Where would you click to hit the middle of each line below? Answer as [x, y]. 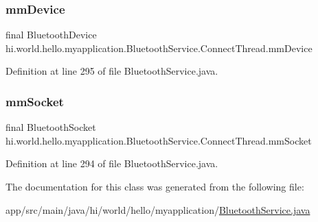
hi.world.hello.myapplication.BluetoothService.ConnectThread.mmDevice [159, 48]
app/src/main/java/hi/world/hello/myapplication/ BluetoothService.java [158, 209]
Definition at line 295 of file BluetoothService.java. [112, 71]
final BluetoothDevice [51, 35]
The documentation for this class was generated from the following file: [155, 186]
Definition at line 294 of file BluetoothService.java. [112, 163]
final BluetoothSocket [51, 127]
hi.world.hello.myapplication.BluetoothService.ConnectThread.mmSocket [159, 140]
